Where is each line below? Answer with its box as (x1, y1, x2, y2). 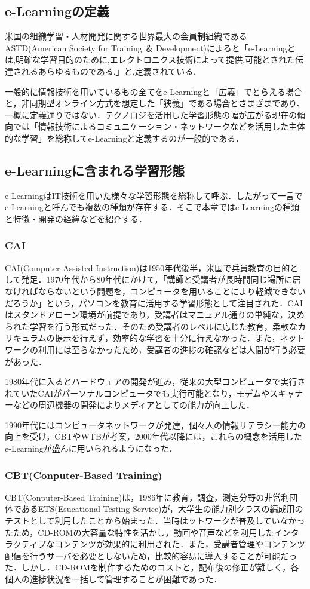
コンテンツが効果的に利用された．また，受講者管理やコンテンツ (54, 538, 305, 550)
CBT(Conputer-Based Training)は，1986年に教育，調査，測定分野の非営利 (5, 490, 290, 503)
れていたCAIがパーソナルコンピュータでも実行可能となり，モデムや (5, 386, 270, 399)
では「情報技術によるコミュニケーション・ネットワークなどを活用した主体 (13, 120, 306, 133)
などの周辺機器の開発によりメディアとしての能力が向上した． (13, 398, 255, 411)
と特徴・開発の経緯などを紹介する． (5, 212, 147, 225)
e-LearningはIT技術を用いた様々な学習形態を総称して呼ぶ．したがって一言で (5, 189, 303, 201)
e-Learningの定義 (5, 2, 110, 20)
